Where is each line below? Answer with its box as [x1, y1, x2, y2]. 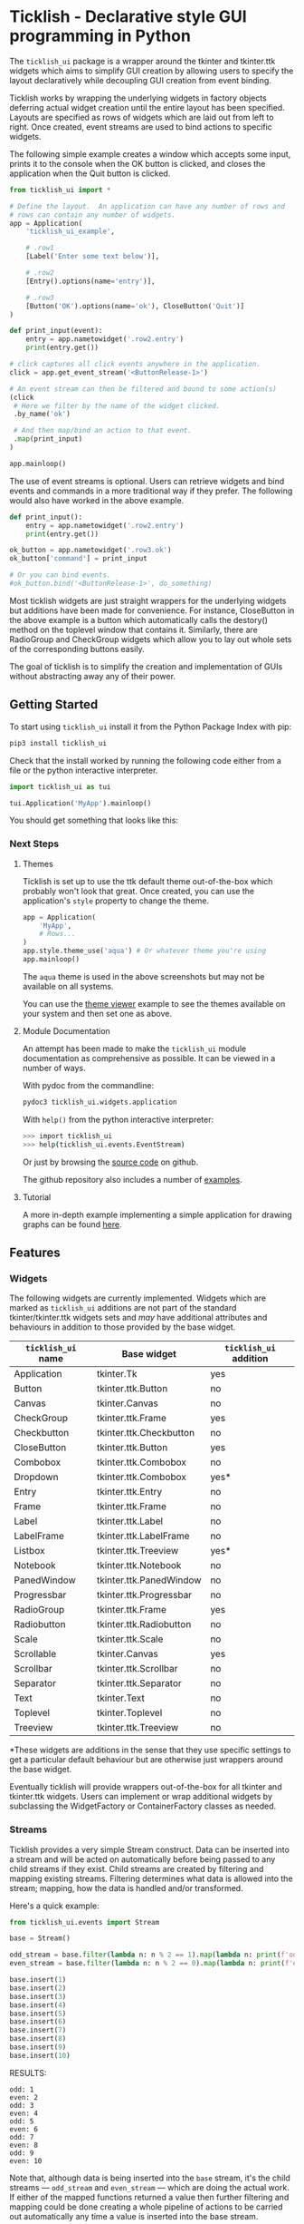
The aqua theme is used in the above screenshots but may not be [22, 971, 265, 981]
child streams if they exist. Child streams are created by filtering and [9, 1863, 264, 1874]
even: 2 [9, 2092, 39, 2102]
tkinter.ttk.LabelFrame [96, 1530, 190, 1543]
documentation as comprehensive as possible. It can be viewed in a [22, 1052, 276, 1063]
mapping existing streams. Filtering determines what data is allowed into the [9, 1873, 293, 1884]
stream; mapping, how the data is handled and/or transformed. [9, 1882, 243, 1893]
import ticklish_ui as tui [9, 782, 111, 791]
